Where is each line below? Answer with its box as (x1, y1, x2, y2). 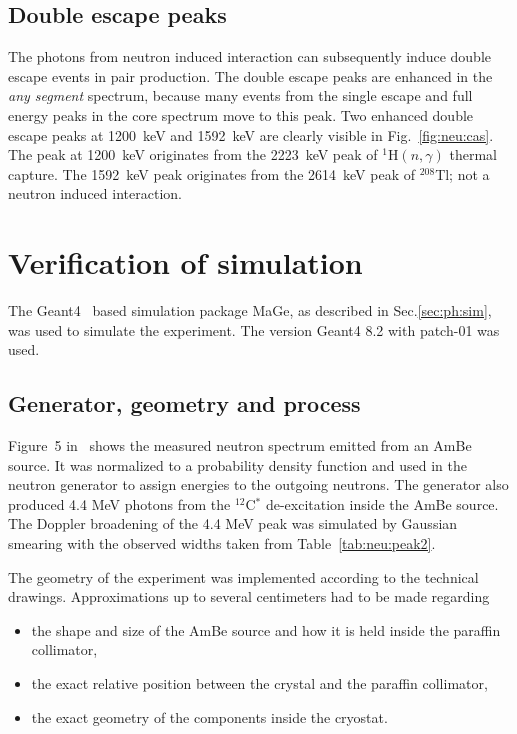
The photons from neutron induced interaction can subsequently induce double (8, 46, 492, 67)
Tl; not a (435, 163, 490, 184)
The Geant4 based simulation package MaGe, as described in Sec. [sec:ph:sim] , (8, 300, 492, 321)
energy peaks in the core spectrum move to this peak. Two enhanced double (8, 104, 474, 125)
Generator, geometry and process (8, 388, 361, 419)
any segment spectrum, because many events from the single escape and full (8, 85, 473, 106)
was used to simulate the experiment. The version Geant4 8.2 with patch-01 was (8, 319, 500, 340)
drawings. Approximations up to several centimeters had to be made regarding (8, 586, 490, 607)
